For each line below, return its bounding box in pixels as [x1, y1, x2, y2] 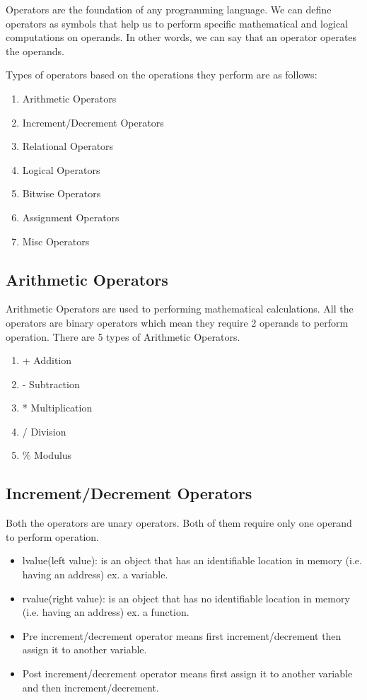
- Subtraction [22, 376, 80, 391]
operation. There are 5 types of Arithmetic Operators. [6, 329, 240, 344]
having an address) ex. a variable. [22, 567, 168, 582]
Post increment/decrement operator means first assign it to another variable [22, 666, 353, 681]
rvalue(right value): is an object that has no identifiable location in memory [22, 590, 350, 605]
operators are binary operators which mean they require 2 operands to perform [6, 315, 349, 329]
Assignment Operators [22, 209, 120, 224]
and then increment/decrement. [22, 679, 159, 694]
